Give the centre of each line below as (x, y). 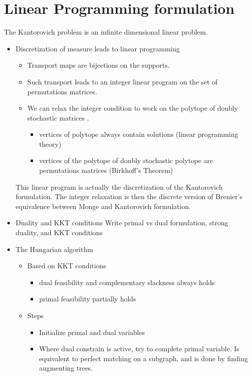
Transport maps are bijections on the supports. (98, 65)
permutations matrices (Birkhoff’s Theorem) (106, 170)
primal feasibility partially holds (88, 299)
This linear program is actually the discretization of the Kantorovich (119, 187)
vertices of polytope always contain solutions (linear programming (139, 134)
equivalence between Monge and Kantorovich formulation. (103, 206)
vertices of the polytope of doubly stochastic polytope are (126, 160)
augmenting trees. (66, 368)
